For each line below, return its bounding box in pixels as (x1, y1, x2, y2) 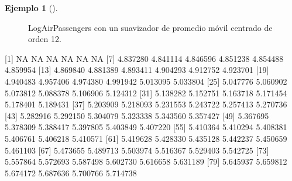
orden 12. (28, 33, 61, 45)
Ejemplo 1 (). (5, 2, 58, 13)
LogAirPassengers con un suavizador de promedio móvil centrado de (28, 21, 273, 33)
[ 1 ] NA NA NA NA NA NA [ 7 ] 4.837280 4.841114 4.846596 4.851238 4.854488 (5, 52, 284, 64)
